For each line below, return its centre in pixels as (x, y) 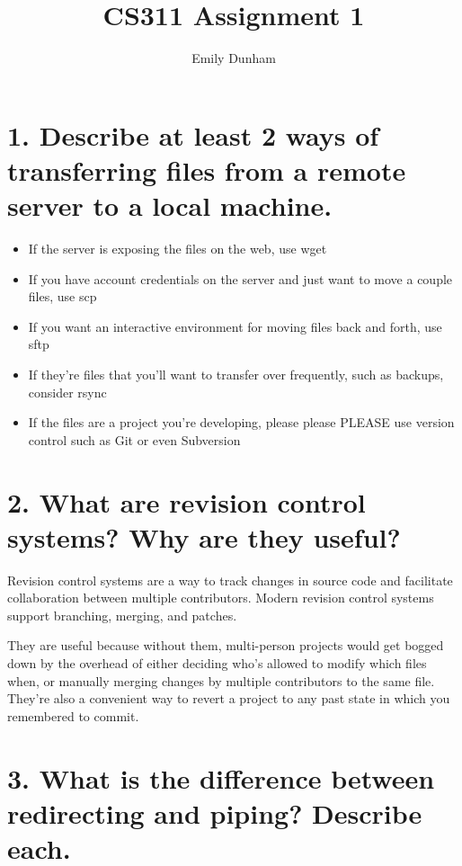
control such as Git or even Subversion (134, 439)
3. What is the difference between (221, 777)
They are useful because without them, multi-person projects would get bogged (226, 645)
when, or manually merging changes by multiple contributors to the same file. (221, 680)
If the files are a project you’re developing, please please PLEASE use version (241, 422)
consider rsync (67, 392)
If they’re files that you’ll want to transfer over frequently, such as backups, (236, 374)
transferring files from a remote (207, 170)
